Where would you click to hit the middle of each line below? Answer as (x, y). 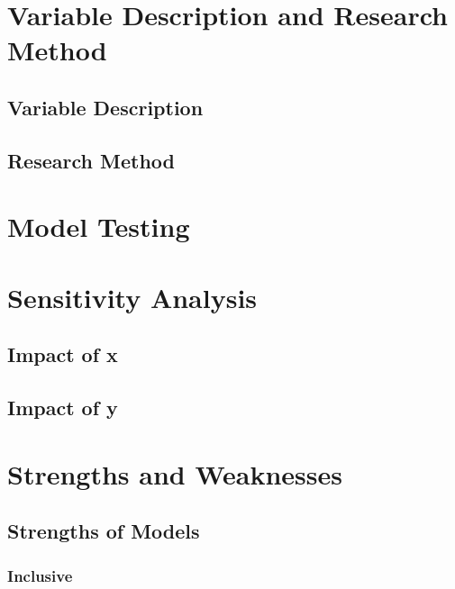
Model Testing (99, 227)
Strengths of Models (104, 531)
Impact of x (63, 354)
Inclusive (40, 575)
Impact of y (63, 408)
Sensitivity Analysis (132, 297)
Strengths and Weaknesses (175, 473)
